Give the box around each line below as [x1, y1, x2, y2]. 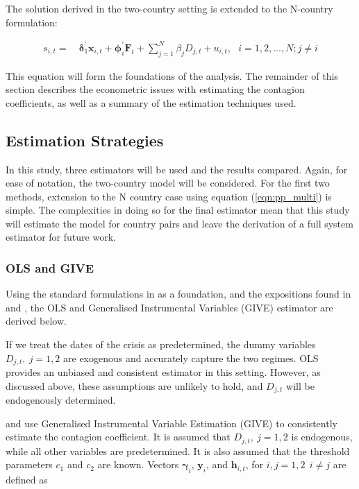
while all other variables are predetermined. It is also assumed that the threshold [6, 443, 350, 458]
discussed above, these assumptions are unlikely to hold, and [6, 378, 263, 393]
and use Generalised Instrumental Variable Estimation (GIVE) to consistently [6, 415, 337, 430]
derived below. [6, 314, 67, 328]
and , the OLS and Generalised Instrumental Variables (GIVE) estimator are [6, 300, 333, 314]
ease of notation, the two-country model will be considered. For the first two [6, 175, 330, 190]
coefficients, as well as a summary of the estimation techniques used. [6, 95, 297, 110]
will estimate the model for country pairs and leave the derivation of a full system [6, 216, 353, 230]
